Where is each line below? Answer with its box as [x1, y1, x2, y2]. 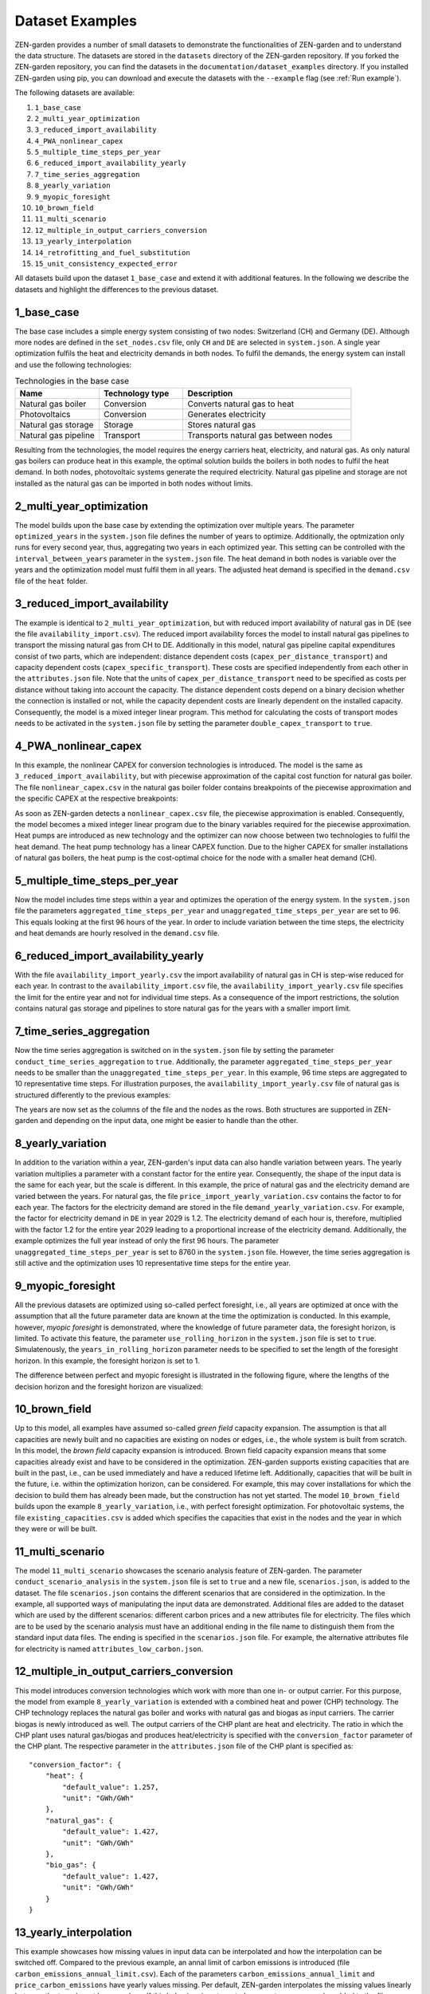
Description [187, 388, 233, 399]
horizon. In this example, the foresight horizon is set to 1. [14, 1356, 201, 1365]
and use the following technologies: [14, 360, 131, 369]
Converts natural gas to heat [187, 398, 295, 409]
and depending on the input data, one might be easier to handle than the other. [40, 1116, 299, 1125]
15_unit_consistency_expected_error [34, 259, 178, 268]
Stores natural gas [187, 419, 256, 430]
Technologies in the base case [14, 376, 130, 387]
